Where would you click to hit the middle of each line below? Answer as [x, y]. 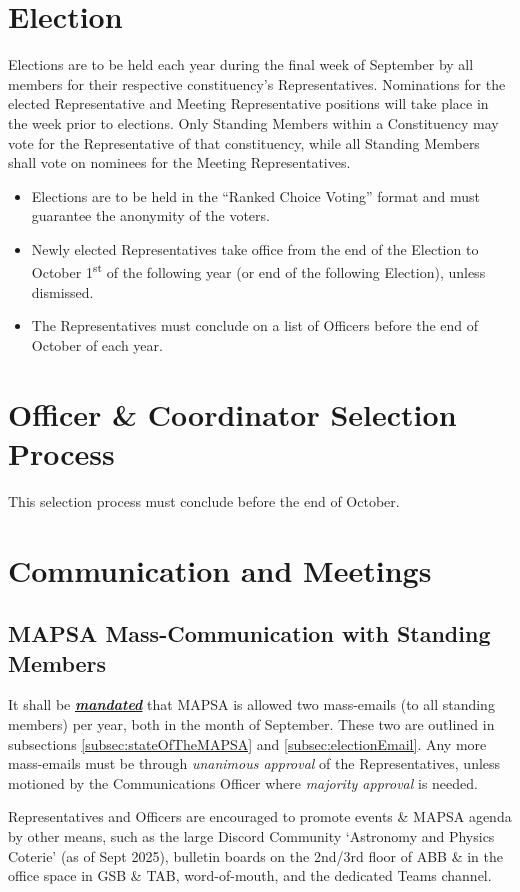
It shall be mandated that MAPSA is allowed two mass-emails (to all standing [251, 704]
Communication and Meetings [220, 569]
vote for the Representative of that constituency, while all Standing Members [244, 142]
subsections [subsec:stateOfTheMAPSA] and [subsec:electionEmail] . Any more [247, 743]
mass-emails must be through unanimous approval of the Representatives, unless [254, 763]
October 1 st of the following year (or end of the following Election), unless [258, 271]
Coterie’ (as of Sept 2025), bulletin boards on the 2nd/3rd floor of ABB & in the [256, 855]
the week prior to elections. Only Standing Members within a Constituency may [253, 122]
